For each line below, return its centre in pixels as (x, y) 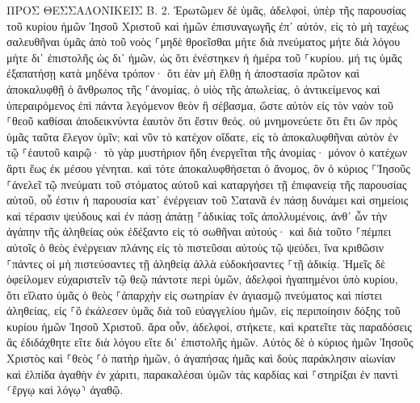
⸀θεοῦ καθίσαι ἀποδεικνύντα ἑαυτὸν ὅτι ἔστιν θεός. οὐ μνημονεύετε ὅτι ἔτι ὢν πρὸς (202, 121)
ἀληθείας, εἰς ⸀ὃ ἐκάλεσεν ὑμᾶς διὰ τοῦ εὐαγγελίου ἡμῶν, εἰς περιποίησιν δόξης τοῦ (204, 311)
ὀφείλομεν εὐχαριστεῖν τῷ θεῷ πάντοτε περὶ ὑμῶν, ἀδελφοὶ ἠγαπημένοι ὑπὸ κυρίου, (202, 279)
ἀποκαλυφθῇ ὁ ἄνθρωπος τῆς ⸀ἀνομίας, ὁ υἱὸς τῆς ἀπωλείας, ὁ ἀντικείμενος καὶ (193, 88)
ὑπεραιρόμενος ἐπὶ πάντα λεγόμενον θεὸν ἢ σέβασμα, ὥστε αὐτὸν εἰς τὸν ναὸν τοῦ (200, 105)
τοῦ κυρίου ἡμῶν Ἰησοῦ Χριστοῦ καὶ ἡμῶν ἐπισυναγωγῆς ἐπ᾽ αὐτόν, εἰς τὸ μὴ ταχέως (208, 25)
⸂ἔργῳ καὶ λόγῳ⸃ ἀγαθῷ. (65, 390)
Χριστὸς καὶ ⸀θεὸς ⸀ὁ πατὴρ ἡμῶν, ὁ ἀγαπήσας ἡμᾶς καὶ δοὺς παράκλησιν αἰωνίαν (201, 358)
